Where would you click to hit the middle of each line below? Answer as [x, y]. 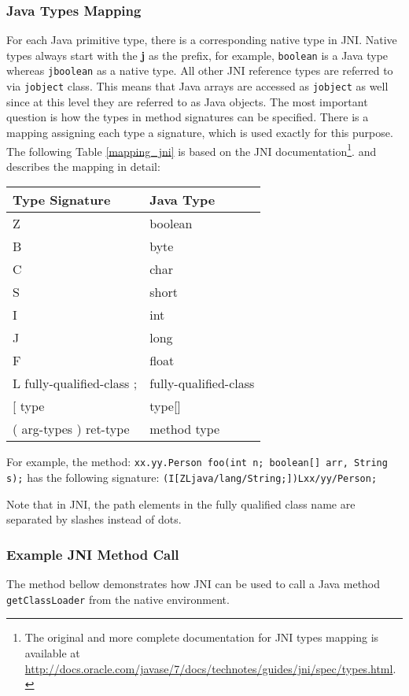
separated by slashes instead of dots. [94, 519]
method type [185, 429]
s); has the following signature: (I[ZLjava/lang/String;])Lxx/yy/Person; [192, 478]
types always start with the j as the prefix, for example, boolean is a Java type [197, 55]
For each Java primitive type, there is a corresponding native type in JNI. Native [202, 40]
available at [52, 652]
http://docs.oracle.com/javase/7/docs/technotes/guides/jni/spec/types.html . [210, 668]
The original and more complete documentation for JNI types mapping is [202, 637]
